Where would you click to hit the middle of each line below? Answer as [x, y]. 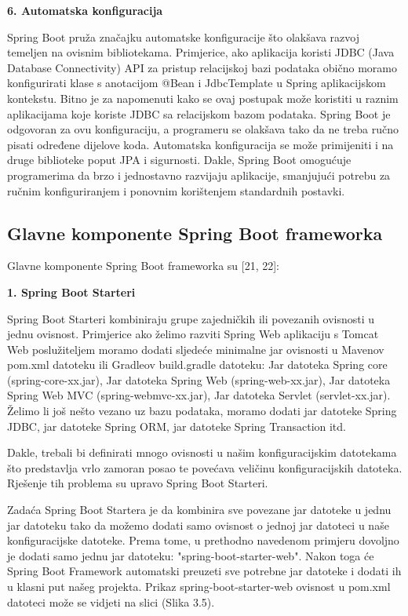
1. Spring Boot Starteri [71, 292]
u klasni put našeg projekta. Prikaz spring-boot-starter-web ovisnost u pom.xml [199, 587]
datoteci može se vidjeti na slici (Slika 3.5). [111, 601]
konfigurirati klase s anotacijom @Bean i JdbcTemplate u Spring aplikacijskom [197, 83]
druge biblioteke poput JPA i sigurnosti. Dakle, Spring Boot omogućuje [179, 160]
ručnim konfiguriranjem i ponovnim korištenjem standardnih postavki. [176, 190]
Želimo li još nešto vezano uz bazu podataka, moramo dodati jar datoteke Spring [202, 411]
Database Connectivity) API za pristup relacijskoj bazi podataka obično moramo [202, 67]
